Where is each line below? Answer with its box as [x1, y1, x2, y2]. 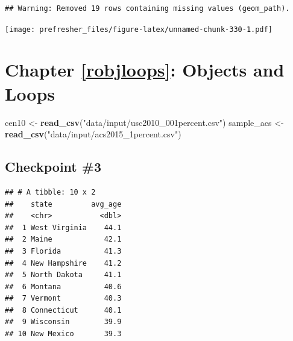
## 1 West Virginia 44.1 [5, 223, 122, 232]
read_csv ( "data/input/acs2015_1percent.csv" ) [5, 128, 181, 140]
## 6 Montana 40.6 [5, 282, 122, 291]
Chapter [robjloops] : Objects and [5, 57, 285, 82]
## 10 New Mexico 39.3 [5, 330, 122, 339]
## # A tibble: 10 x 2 [5, 187, 96, 196]
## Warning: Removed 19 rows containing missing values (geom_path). [5, 4, 290, 13]
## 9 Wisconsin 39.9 [5, 318, 122, 327]
